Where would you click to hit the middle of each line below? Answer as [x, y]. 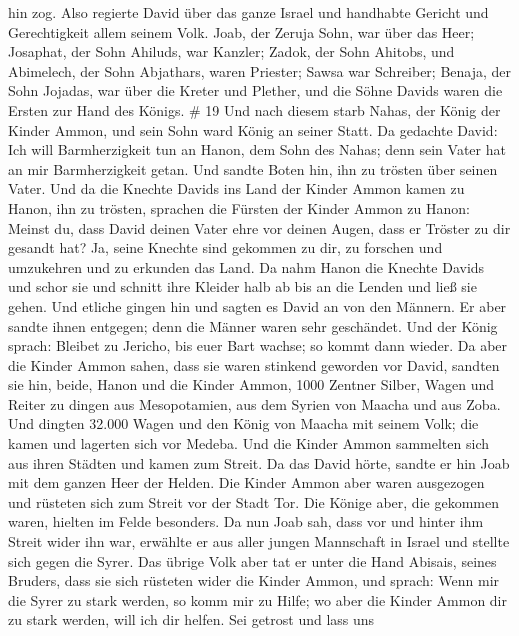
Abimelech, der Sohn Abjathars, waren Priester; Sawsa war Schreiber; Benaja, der [260, 70]
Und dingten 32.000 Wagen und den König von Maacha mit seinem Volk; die [243, 423]
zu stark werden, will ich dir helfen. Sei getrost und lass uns [191, 619]
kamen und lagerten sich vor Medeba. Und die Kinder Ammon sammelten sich [248, 443]
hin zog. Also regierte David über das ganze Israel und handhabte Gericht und [248, 12]
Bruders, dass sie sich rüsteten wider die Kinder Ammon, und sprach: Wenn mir [254, 580]
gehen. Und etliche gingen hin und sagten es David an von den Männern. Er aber [257, 305]
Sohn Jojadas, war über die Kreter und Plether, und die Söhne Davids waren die [255, 90]
